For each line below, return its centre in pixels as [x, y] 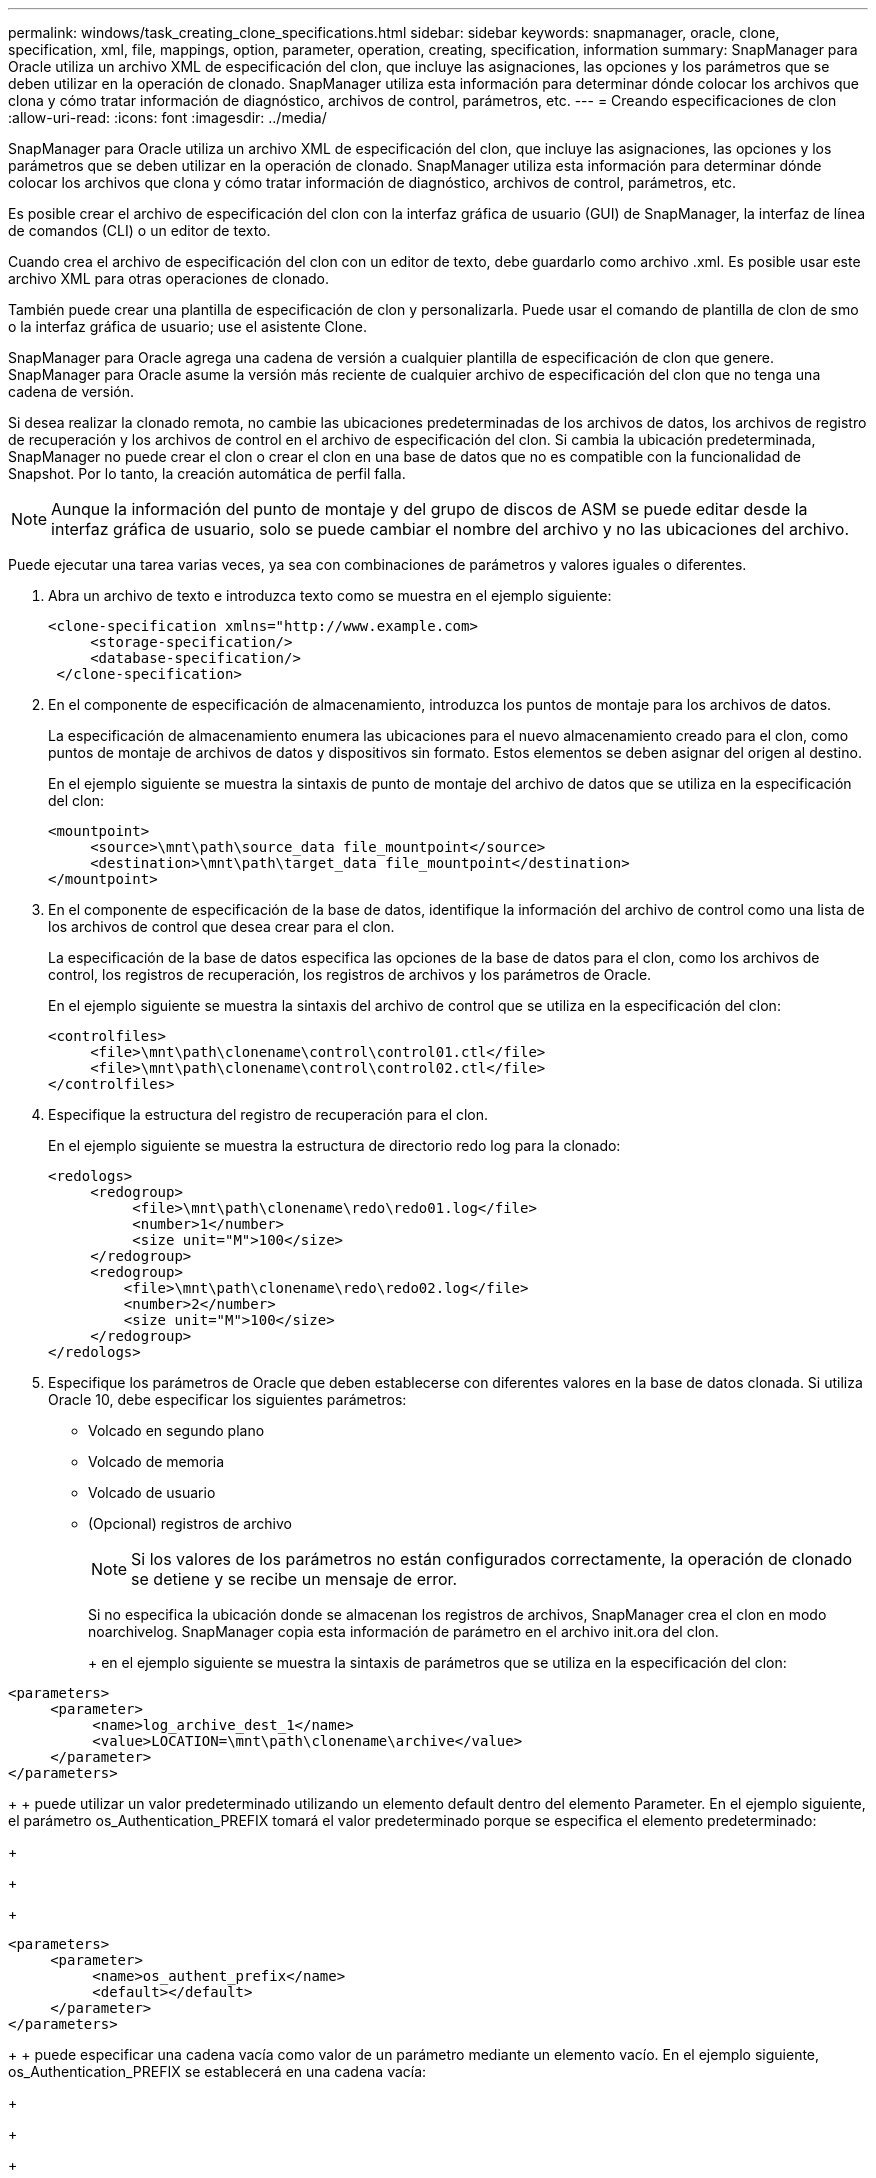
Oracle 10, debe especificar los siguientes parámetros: [227, 1399]
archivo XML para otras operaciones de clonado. [169, 278]
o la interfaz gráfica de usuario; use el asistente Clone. [188, 326]
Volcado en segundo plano [176, 1430]
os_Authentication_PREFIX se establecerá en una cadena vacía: [217, 2071]
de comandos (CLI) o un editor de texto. [139, 230]
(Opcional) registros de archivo [190, 1523]
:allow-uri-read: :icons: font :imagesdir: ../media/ [167, 117]
